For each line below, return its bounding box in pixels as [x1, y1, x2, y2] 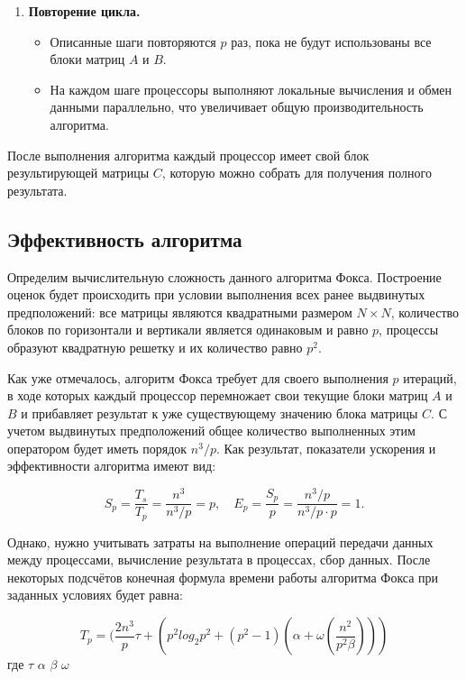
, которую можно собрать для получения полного [161, 163, 432, 182]
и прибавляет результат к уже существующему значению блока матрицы [21, 403, 418, 422]
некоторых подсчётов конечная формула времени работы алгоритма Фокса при [7, 567, 439, 586]
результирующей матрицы [7, 163, 150, 182]
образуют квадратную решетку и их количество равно [7, 337, 303, 356]
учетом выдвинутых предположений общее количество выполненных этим [7, 421, 416, 440]
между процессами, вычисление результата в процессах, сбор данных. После [7, 550, 431, 569]
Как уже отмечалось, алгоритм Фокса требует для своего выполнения [7, 368, 388, 387]
